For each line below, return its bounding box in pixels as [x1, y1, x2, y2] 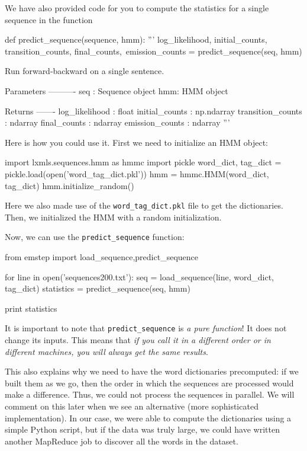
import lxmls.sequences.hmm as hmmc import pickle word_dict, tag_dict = [5, 156, 282, 168]
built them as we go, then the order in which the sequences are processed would [5, 376, 294, 389]
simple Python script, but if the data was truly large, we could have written [5, 423, 280, 436]
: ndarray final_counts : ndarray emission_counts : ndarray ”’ [5, 116, 230, 129]
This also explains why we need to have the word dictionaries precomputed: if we [5, 365, 299, 378]
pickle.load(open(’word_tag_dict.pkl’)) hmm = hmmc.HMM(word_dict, [5, 167, 269, 180]
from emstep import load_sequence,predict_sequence [5, 251, 198, 263]
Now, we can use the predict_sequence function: [5, 231, 185, 243]
